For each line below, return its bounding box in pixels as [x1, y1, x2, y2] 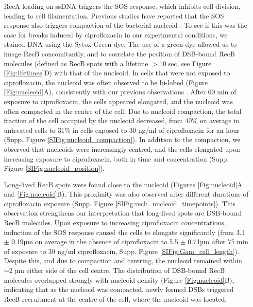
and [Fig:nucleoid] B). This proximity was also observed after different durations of [4, 189, 249, 199]
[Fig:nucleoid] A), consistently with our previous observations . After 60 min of [4, 87, 236, 97]
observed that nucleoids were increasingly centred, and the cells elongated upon [4, 144, 240, 154]
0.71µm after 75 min [187, 236, 249, 247]
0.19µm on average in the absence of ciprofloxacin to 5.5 [11, 236, 178, 247]
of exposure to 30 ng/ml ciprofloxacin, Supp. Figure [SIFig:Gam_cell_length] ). [4, 246, 239, 256]
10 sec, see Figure [159, 58, 212, 68]
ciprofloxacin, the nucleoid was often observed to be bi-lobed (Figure [4, 77, 208, 87]
